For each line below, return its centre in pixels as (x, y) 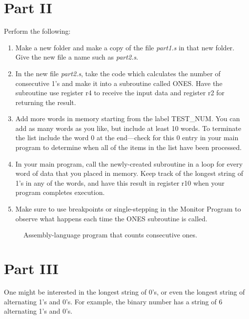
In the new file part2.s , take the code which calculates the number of (118, 73)
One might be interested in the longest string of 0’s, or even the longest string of (124, 291)
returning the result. (46, 102)
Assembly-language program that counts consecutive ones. (110, 235)
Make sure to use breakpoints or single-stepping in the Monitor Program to (128, 209)
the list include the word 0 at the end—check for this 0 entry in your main (127, 138)
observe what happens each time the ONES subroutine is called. (111, 218)
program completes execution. (60, 192)
